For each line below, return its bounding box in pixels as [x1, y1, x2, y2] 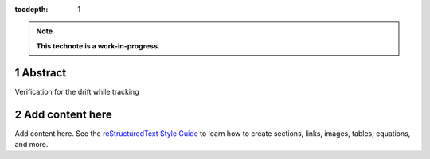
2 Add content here [14, 107, 113, 121]
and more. [14, 139, 49, 149]
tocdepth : [14, 5, 49, 14]
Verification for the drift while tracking [14, 87, 139, 96]
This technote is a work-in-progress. [36, 41, 161, 51]
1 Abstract [14, 66, 67, 79]
